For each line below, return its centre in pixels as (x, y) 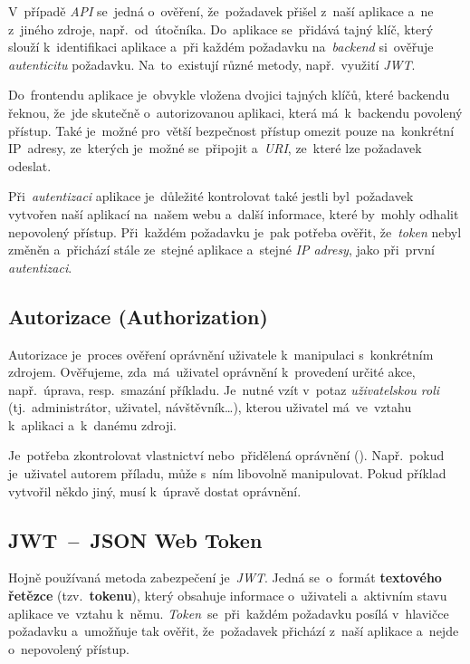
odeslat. (30, 165)
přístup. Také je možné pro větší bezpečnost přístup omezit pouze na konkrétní (231, 130)
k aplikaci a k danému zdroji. (92, 424)
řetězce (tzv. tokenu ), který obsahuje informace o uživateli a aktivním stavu (228, 596)
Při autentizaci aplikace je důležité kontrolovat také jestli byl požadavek (211, 196)
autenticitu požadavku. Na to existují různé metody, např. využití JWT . (212, 64)
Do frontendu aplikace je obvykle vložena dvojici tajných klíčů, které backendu (229, 95)
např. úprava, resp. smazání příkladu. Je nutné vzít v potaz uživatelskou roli (224, 389)
